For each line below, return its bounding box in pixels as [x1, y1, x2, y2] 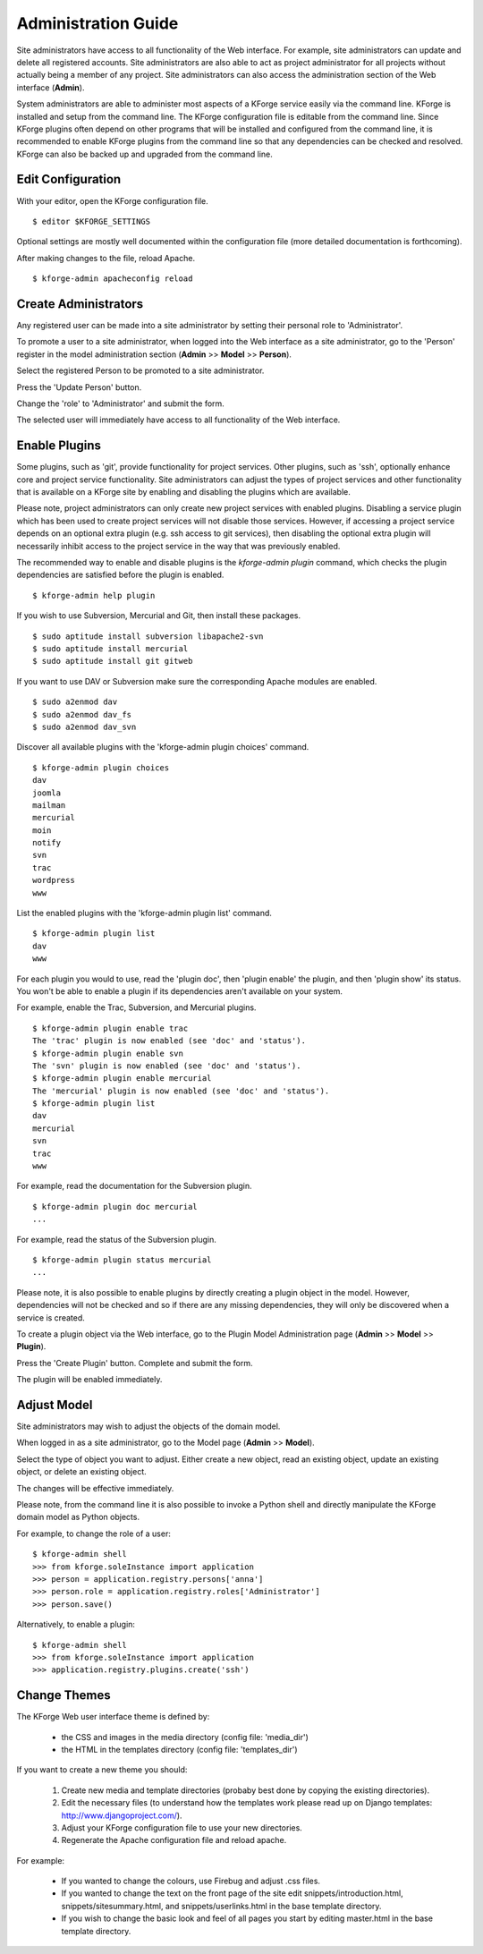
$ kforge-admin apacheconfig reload [32, 274, 193, 284]
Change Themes [16, 1687, 111, 1703]
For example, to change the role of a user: [16, 1528, 172, 1539]
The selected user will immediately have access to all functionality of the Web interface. [16, 414, 341, 425]
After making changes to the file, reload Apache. [16, 252, 196, 263]
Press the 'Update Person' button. [16, 381, 142, 393]
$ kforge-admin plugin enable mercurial [32, 1074, 212, 1083]
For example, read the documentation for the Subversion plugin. [16, 1181, 252, 1192]
